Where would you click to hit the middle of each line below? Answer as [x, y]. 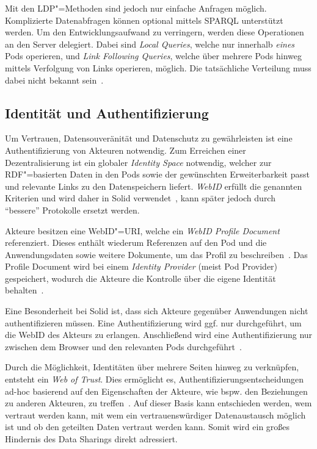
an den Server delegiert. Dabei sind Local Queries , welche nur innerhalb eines [150, 44]
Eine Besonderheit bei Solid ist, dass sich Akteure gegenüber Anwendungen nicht [157, 311]
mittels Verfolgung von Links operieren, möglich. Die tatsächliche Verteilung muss [158, 67]
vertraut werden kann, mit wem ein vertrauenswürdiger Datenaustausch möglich [155, 415]
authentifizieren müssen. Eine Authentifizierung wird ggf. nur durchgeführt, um [153, 322]
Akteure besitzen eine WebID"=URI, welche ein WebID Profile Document [142, 230]
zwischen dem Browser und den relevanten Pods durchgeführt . [123, 346]
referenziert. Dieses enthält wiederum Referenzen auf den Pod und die [136, 242]
